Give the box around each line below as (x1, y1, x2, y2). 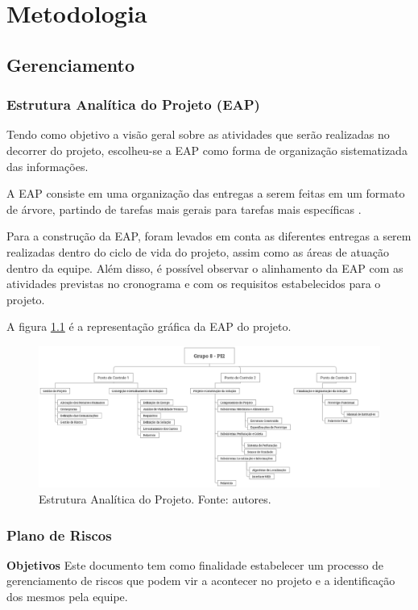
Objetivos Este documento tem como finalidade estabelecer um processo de (6, 556, 384, 573)
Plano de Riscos (6, 524, 112, 545)
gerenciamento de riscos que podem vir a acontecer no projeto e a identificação (6, 572, 395, 589)
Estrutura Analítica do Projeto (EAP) (6, 94, 260, 115)
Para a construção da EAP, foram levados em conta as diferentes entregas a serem (6, 228, 412, 244)
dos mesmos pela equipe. (6, 588, 128, 605)
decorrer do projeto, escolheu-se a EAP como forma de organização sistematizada (6, 141, 408, 158)
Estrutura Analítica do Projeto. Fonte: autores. (39, 491, 271, 508)
